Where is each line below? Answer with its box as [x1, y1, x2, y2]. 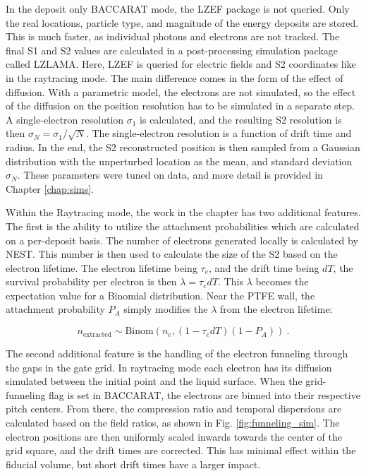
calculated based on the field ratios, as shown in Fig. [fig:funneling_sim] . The [6, 415, 340, 430]
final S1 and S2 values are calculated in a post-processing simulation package [6, 42, 338, 57]
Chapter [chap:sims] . [6, 181, 94, 196]
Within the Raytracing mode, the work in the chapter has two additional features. [6, 205, 361, 220]
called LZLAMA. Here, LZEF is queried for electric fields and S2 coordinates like [6, 56, 356, 71]
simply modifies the [123, 302, 208, 316]
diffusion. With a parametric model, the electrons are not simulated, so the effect [6, 84, 356, 99]
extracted [83, 331, 112, 338]
